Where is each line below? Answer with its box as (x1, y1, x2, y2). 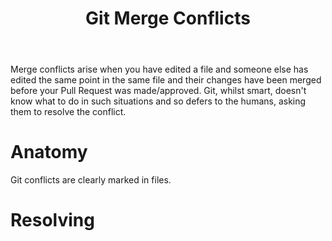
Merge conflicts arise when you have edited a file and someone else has (10, 63, 309, 76)
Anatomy (10, 141, 88, 164)
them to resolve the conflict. (10, 106, 127, 118)
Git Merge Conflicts (85, 7, 251, 30)
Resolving (10, 209, 95, 232)
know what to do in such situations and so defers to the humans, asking (10, 95, 307, 107)
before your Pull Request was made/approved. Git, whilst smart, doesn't (10, 85, 307, 97)
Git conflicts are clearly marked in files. (10, 174, 172, 186)
